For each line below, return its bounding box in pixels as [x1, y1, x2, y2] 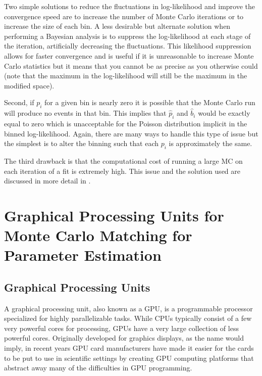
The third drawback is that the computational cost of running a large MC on [4, 155, 243, 166]
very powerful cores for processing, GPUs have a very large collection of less [4, 322, 239, 333]
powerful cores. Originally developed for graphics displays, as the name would [4, 333, 244, 343]
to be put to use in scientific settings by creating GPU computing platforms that [4, 352, 254, 363]
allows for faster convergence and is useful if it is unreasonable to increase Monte [4, 50, 254, 61]
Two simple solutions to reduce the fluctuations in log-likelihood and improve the [4, 1, 255, 11]
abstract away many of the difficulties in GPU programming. [4, 362, 192, 373]
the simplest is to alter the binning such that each [4, 138, 159, 149]
